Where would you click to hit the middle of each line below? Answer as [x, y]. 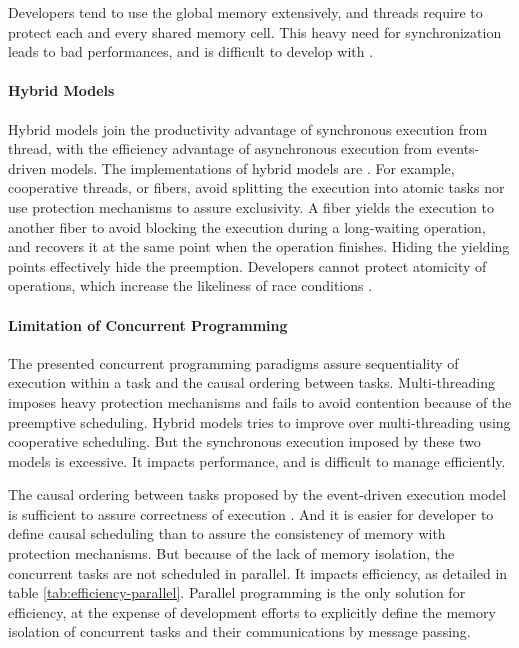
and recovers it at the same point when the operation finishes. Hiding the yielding [259, 246]
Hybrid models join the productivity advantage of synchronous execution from [248, 128]
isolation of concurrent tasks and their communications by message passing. [239, 631]
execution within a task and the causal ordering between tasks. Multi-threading [251, 382]
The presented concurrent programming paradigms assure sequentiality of [233, 362]
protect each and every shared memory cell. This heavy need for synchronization [255, 31]
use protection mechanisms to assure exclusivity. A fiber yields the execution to [251, 206]
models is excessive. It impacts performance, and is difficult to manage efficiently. [257, 460]
